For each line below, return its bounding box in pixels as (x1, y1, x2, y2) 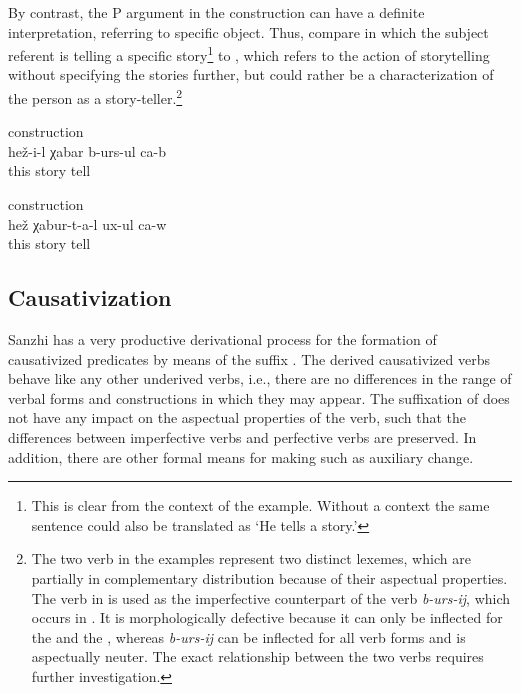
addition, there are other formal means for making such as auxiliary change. (8, 446, 474, 467)
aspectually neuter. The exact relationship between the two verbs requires (31, 646, 484, 667)
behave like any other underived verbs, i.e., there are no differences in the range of (8, 368, 512, 389)
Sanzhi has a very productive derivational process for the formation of (8, 329, 437, 350)
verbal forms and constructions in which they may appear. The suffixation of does (8, 387, 510, 408)
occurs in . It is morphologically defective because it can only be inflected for (31, 607, 503, 628)
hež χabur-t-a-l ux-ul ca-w (8, 213, 167, 234)
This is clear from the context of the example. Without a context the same (31, 495, 490, 516)
